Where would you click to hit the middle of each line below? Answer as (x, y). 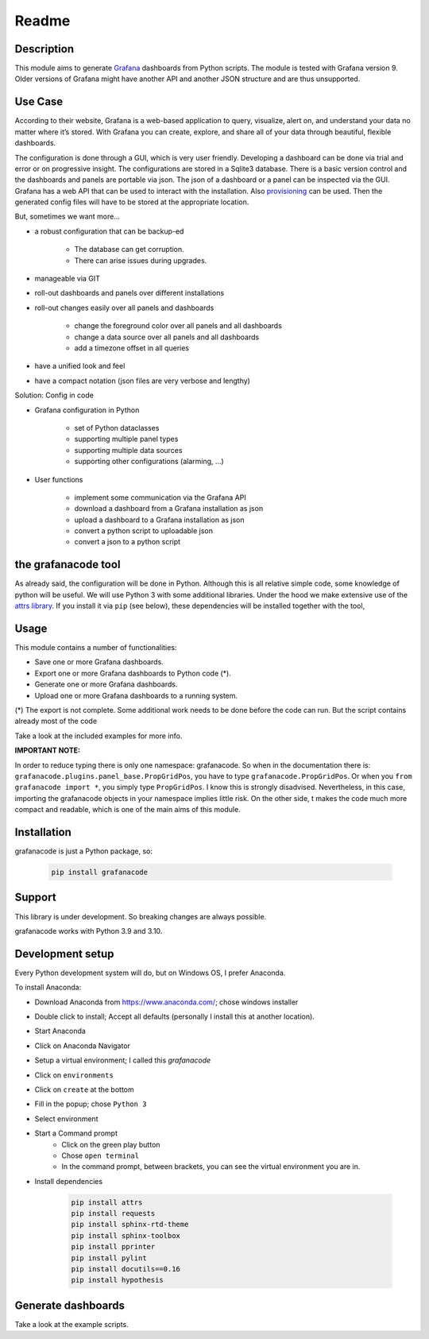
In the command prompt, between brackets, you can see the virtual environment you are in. (211, 1167)
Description (44, 49)
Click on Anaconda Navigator (83, 1046)
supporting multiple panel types (126, 439)
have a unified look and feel (80, 366)
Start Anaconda (60, 1031)
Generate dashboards (70, 1305)
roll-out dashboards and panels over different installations (129, 293)
